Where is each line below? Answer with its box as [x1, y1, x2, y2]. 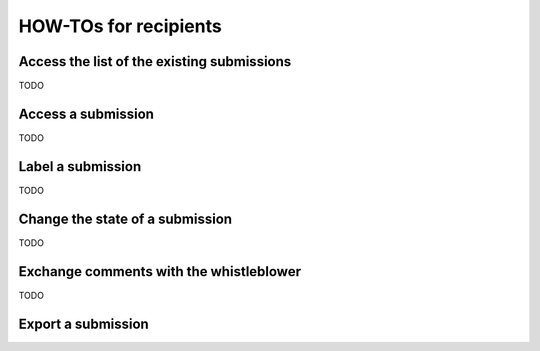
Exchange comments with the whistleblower [18, 263, 302, 280]
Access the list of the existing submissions [18, 53, 292, 70]
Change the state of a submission [18, 210, 233, 227]
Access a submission [18, 105, 155, 122]
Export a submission [18, 315, 149, 332]
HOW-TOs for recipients [18, 15, 222, 37]
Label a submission [18, 158, 142, 175]
